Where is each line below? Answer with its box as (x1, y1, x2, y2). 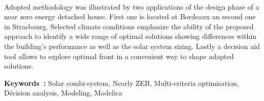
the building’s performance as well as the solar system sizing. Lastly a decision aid (4, 40, 260, 51)
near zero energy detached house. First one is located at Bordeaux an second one (4, 11, 256, 22)
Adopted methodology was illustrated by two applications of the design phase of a (4, 1, 259, 12)
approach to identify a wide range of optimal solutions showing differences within (4, 31, 257, 41)
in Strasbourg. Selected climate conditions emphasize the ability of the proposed (4, 21, 254, 31)
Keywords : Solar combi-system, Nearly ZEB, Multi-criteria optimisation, (4, 77, 239, 88)
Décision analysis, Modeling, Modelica (4, 87, 123, 98)
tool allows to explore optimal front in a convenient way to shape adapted (4, 50, 234, 61)
